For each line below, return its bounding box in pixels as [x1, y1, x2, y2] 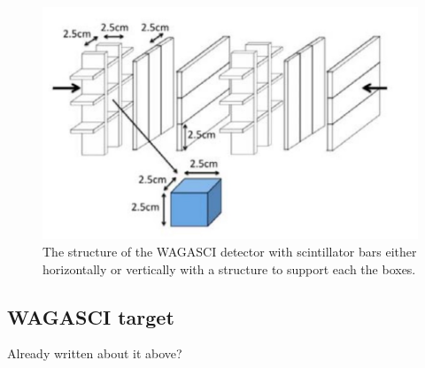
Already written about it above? [7, 344, 182, 363]
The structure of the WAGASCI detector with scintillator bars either [42, 242, 417, 261]
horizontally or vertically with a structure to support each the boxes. [42, 259, 416, 278]
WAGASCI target [7, 303, 174, 330]
